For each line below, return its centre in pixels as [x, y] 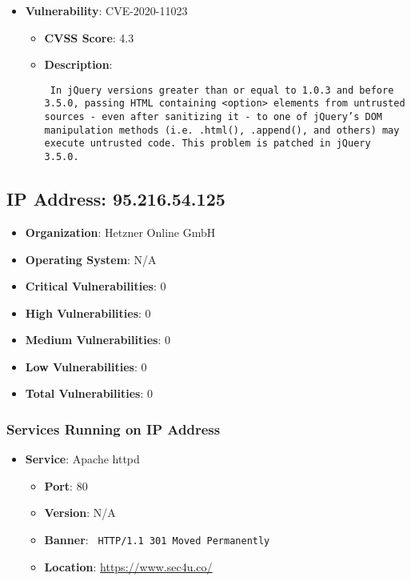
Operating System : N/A [91, 259]
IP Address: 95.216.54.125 [116, 199]
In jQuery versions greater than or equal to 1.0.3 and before [222, 90]
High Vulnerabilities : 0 [88, 313]
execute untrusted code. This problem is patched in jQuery [207, 144]
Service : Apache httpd [82, 459]
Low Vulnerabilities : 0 [86, 366]
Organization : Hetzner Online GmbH [120, 232]
